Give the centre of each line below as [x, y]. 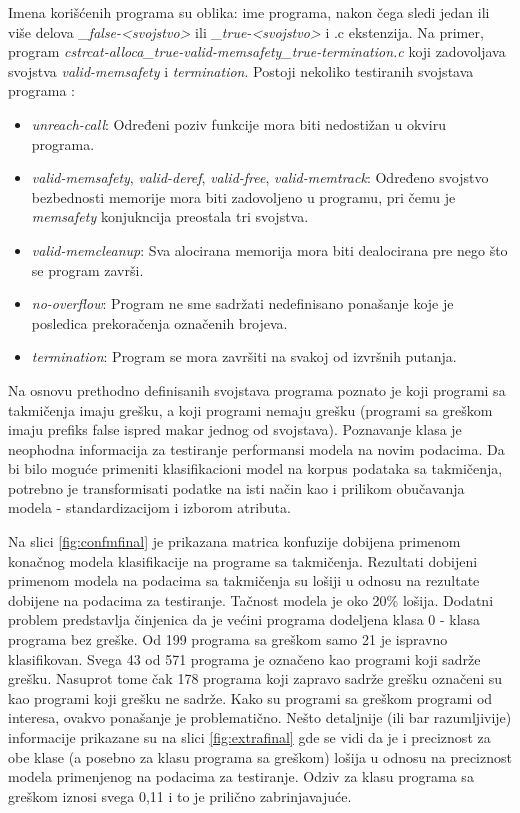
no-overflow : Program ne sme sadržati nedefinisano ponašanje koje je [242, 303]
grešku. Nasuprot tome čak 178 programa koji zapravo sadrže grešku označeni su [255, 678]
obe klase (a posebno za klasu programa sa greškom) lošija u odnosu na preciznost [260, 756]
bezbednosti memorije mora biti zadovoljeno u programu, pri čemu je [243, 196]
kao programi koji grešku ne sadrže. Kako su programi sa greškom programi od [250, 697]
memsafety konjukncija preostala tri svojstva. [170, 216]
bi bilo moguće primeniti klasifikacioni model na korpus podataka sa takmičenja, [255, 468]
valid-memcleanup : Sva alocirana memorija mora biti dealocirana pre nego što [269, 249]
